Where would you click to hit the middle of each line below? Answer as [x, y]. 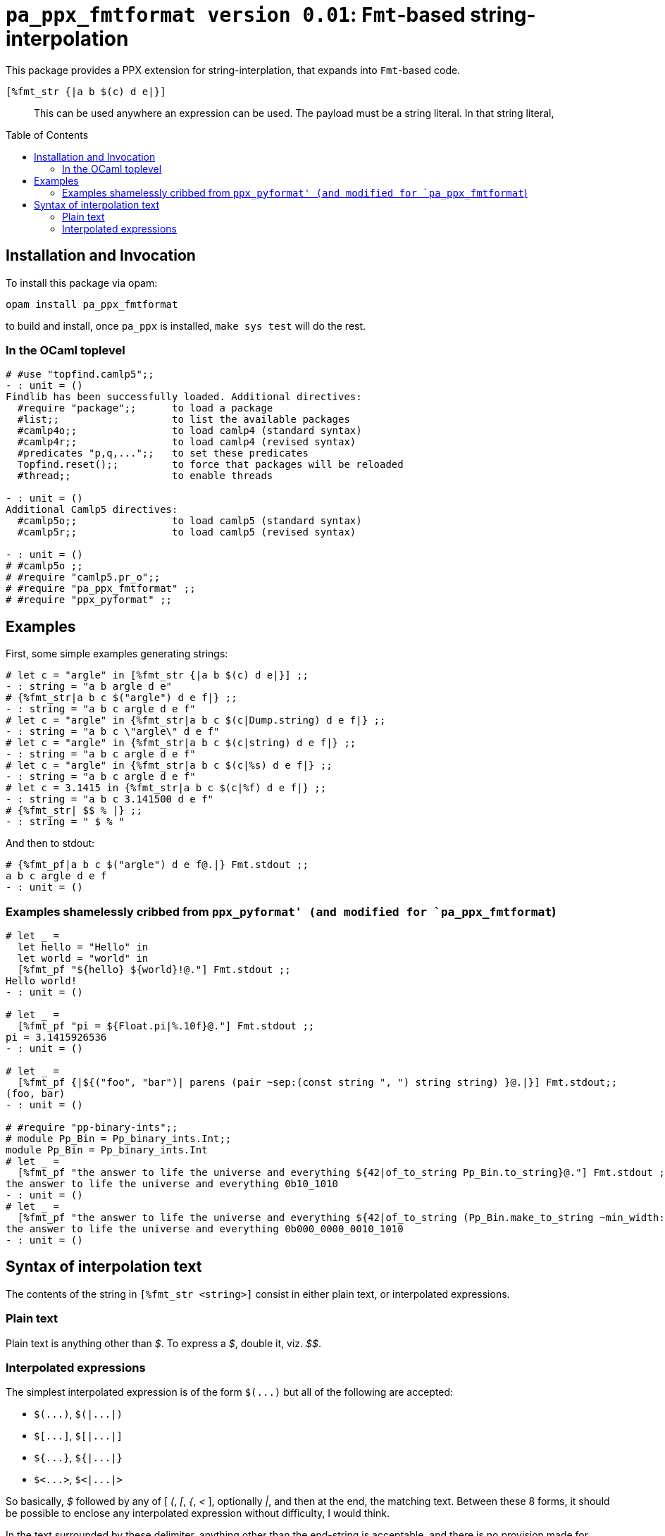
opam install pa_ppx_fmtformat [92, 304]
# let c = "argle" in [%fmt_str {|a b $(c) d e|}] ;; [157, 675]
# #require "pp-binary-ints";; [92, 1127]
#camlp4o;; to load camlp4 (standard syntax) [189, 431]
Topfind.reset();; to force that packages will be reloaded [210, 465]
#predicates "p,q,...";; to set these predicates [163, 453]
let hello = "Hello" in [83, 947]
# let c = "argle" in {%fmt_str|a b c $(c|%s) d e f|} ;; [169, 766]
